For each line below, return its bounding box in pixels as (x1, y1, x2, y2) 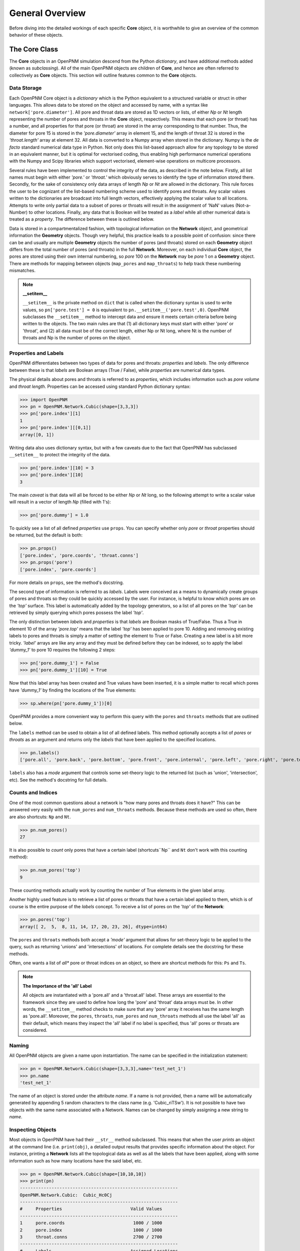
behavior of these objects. (9, 32, 63, 38)
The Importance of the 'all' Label (22, 983, 92, 989)
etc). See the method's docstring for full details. (9, 777, 108, 783)
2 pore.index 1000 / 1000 (19, 1227, 162, 1233)
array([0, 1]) (19, 432, 54, 437)
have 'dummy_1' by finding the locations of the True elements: (9, 687, 136, 693)
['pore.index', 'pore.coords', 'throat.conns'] (19, 552, 138, 558)
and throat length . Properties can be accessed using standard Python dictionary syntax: (9, 383, 191, 389)
